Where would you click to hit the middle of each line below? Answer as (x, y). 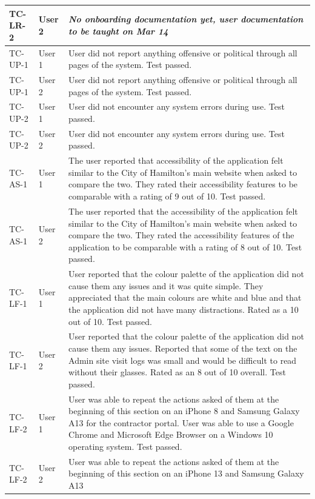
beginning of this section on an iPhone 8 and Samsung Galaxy (184, 411)
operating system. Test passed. (125, 446)
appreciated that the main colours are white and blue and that (185, 297)
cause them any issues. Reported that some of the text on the (183, 348)
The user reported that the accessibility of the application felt (183, 211)
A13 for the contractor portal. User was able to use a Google (181, 422)
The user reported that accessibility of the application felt (176, 160)
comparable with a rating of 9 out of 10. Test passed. (167, 196)
